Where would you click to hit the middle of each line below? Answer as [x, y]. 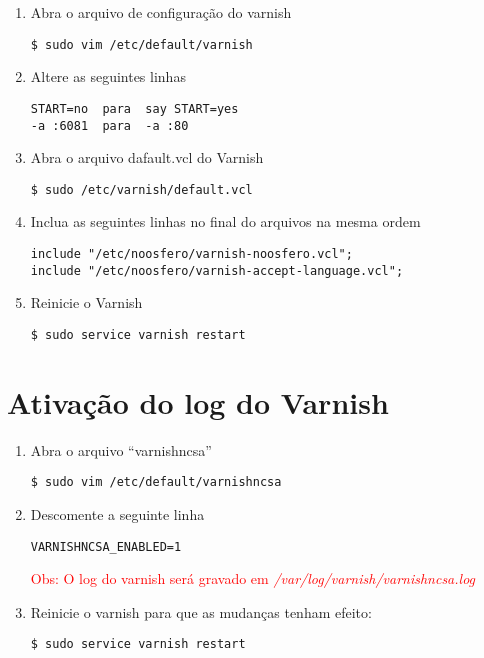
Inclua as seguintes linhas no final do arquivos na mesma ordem [225, 221]
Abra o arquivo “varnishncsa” [121, 449]
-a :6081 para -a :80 [109, 125]
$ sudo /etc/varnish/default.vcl [141, 189]
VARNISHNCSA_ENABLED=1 [106, 546]
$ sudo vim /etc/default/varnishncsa [156, 482]
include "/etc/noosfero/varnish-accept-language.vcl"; [217, 270]
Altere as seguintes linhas [108, 76]
